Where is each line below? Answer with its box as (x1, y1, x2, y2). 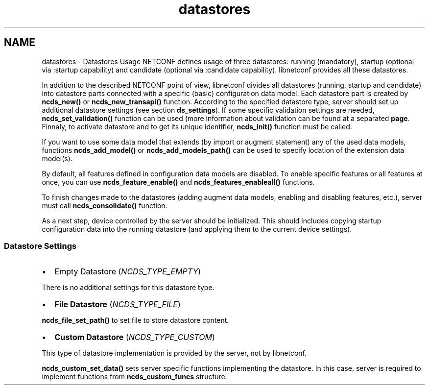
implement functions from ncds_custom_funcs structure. (42, 372, 227, 381)
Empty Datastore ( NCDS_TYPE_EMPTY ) (54, 267, 201, 277)
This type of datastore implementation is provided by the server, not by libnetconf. (42, 349, 307, 358)
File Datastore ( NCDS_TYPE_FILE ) (54, 299, 181, 310)
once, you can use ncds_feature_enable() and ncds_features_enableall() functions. (42, 177, 315, 186)
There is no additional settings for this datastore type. (42, 283, 214, 292)
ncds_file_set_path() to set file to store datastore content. (42, 316, 229, 325)
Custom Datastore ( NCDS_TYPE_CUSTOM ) (54, 332, 215, 342)
